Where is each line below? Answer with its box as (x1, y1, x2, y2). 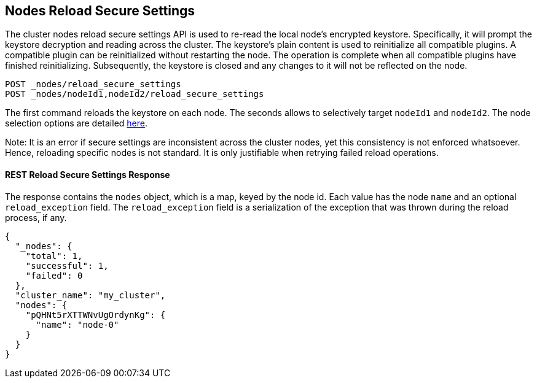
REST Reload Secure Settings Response (5, 169, 170, 180)
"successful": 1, (25, 260, 109, 271)
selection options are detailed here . (5, 118, 147, 129)
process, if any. (5, 212, 67, 223)
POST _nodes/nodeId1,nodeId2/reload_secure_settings (5, 89, 264, 99)
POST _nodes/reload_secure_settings (5, 79, 181, 90)
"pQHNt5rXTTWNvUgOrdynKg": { (25, 309, 166, 320)
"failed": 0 (25, 270, 83, 280)
